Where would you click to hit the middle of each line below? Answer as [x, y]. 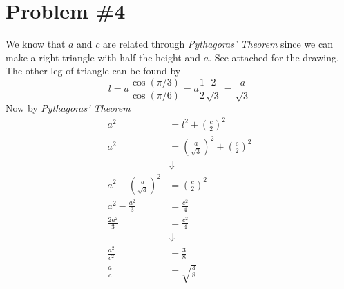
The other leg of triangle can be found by [93, 71]
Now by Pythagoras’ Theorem [68, 108]
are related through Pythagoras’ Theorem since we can [218, 44]
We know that [36, 44]
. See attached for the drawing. [274, 57]
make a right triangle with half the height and [103, 57]
